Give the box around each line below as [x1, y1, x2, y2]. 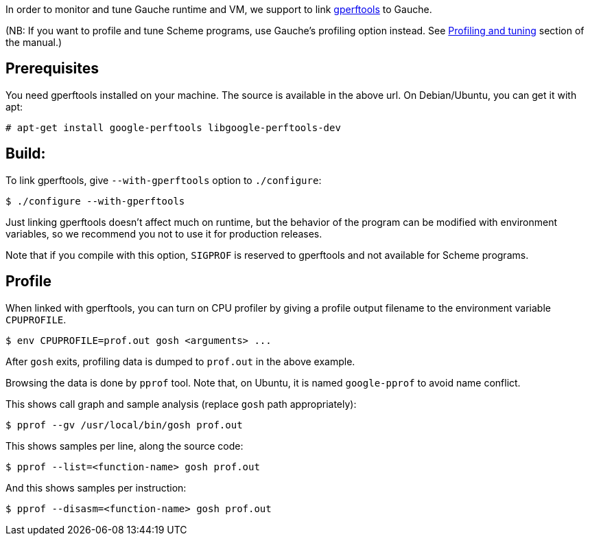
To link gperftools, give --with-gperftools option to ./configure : [5, 174, 322, 186]
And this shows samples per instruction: [5, 481, 187, 494]
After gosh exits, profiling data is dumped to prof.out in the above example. [5, 355, 355, 367]
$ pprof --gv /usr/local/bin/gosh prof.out [5, 419, 243, 430]
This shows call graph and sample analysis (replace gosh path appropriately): [5, 398, 357, 410]
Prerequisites [5, 60, 99, 78]
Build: [5, 145, 46, 163]
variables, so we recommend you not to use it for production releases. [5, 227, 322, 240]
